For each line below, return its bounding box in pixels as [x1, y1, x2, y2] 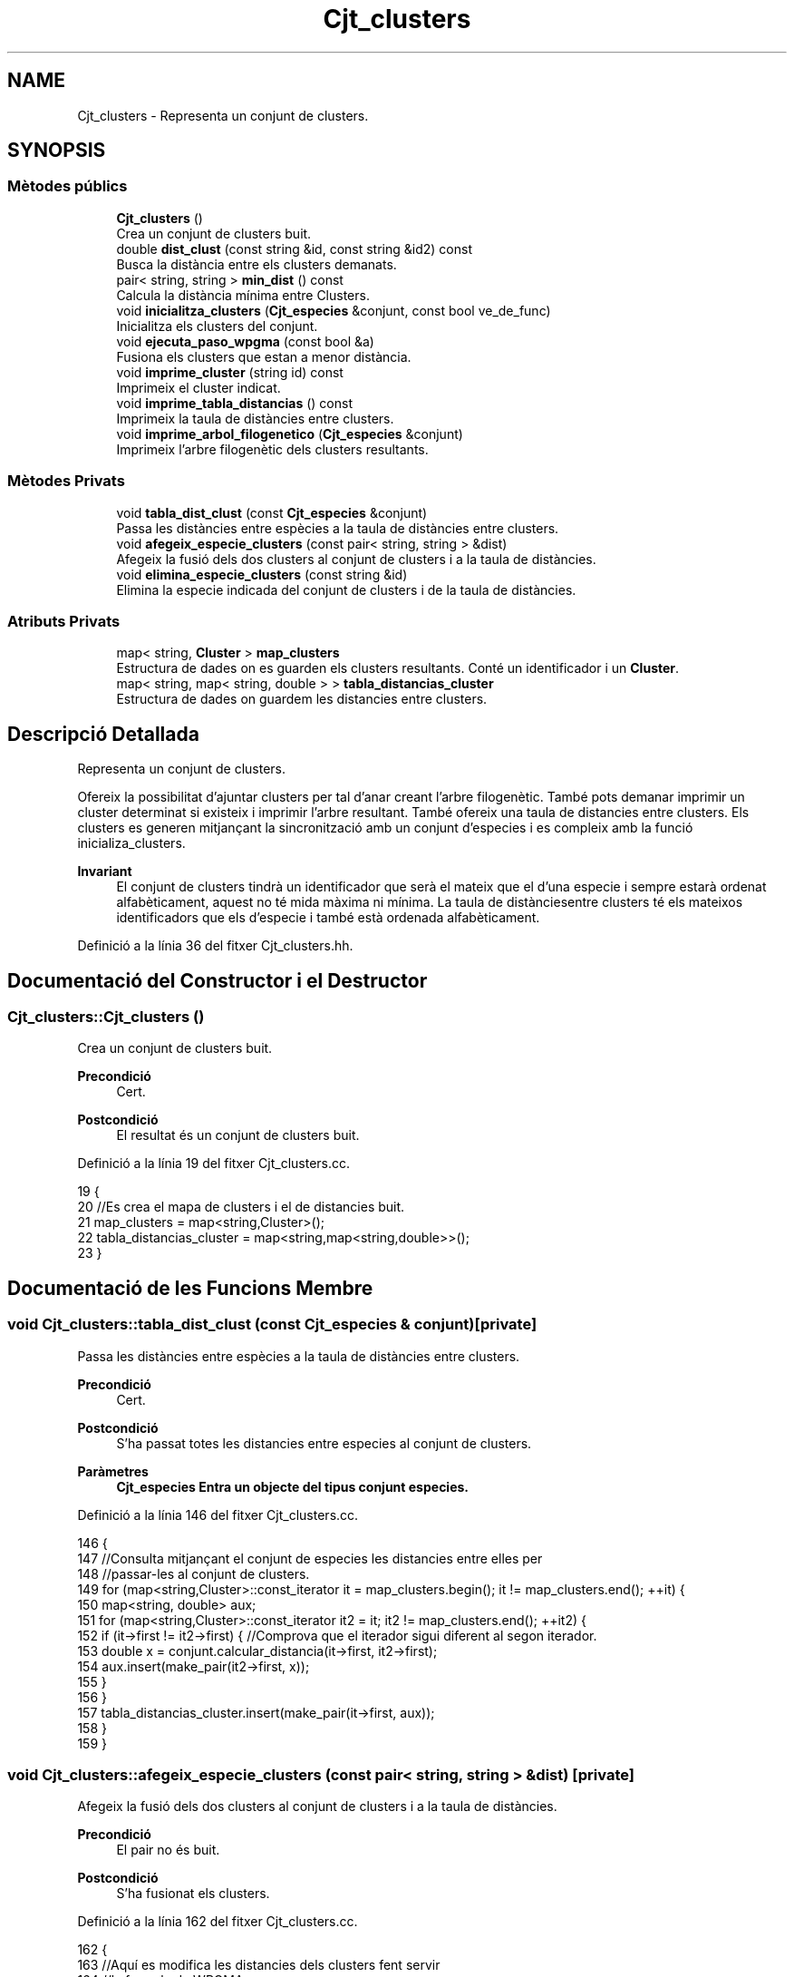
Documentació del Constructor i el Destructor [7, 969, 428, 992]
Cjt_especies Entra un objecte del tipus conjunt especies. [116, 1478, 470, 1495]
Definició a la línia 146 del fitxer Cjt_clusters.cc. [77, 1506, 359, 1523]
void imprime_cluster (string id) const [116, 364, 344, 380]
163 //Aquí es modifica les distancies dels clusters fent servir [77, 1957, 441, 1973]
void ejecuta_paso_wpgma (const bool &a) [116, 333, 374, 349]
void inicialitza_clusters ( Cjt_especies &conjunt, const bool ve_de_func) [116, 302, 551, 318]
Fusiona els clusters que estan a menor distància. [116, 348, 412, 365]
